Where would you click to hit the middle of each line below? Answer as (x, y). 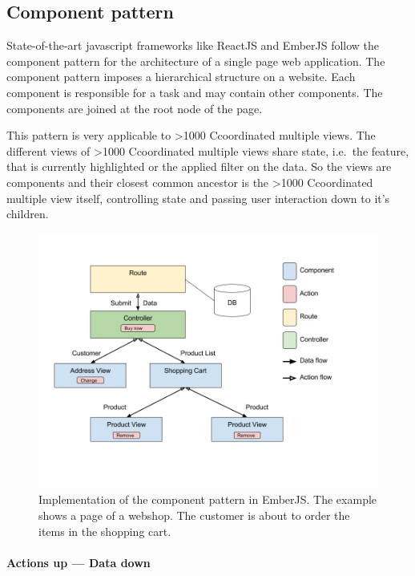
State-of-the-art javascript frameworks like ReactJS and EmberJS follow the (193, 45)
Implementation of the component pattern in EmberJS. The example (208, 499)
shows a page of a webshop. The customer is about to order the (194, 515)
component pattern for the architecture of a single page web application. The (196, 61)
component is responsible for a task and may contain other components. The (195, 92)
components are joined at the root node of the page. (135, 108)
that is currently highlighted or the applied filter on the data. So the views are (199, 166)
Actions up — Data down (79, 562)
